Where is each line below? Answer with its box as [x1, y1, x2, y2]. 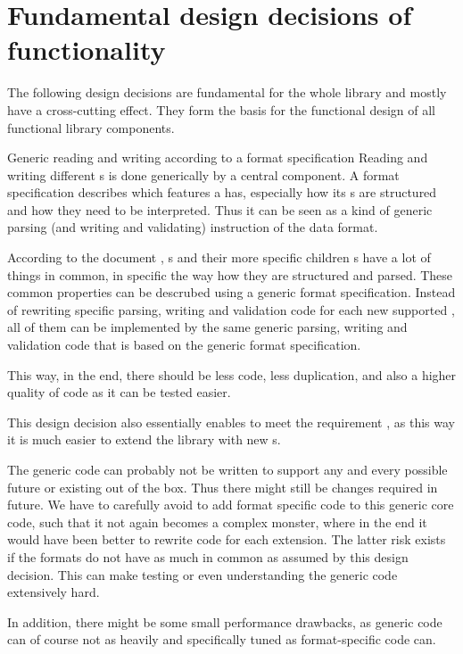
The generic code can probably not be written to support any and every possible [7, 460, 448, 478]
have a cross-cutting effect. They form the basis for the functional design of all [7, 100, 435, 119]
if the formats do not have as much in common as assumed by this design [7, 547, 409, 566]
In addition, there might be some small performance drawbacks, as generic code [7, 612, 442, 631]
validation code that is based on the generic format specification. [7, 335, 361, 354]
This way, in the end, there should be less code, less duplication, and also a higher [7, 365, 457, 384]
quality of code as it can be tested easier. [7, 383, 231, 402]
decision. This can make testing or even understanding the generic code [7, 565, 398, 584]
